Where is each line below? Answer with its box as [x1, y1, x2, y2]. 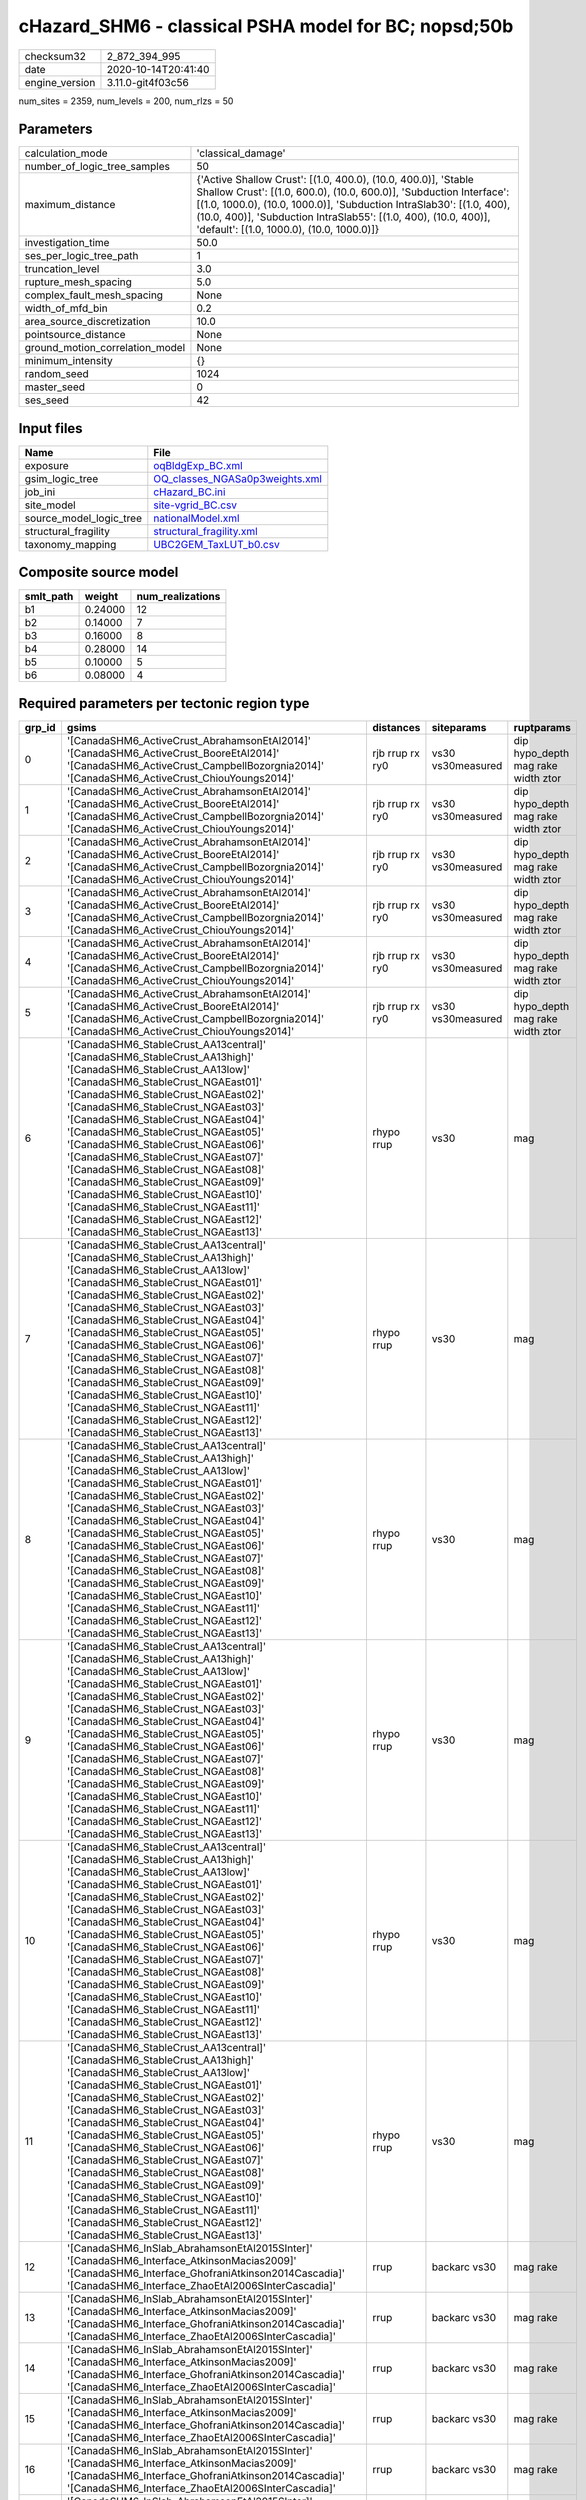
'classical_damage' [196, 146, 286, 160]
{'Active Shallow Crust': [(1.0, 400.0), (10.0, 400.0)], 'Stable [196, 173, 474, 187]
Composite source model [18, 564, 179, 581]
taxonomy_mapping [24, 537, 117, 551]
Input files [18, 420, 84, 437]
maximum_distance [24, 198, 116, 212]
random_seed [24, 367, 89, 381]
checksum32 [24, 49, 87, 63]
